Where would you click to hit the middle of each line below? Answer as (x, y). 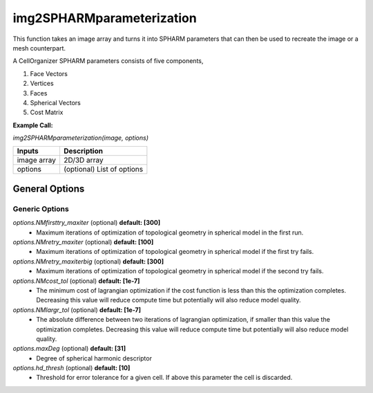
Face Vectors (49, 73)
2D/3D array (83, 161)
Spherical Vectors (55, 102)
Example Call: (33, 125)
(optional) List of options (103, 170)
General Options (49, 189)
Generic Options (41, 209)
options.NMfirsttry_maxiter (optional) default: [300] (87, 223)
